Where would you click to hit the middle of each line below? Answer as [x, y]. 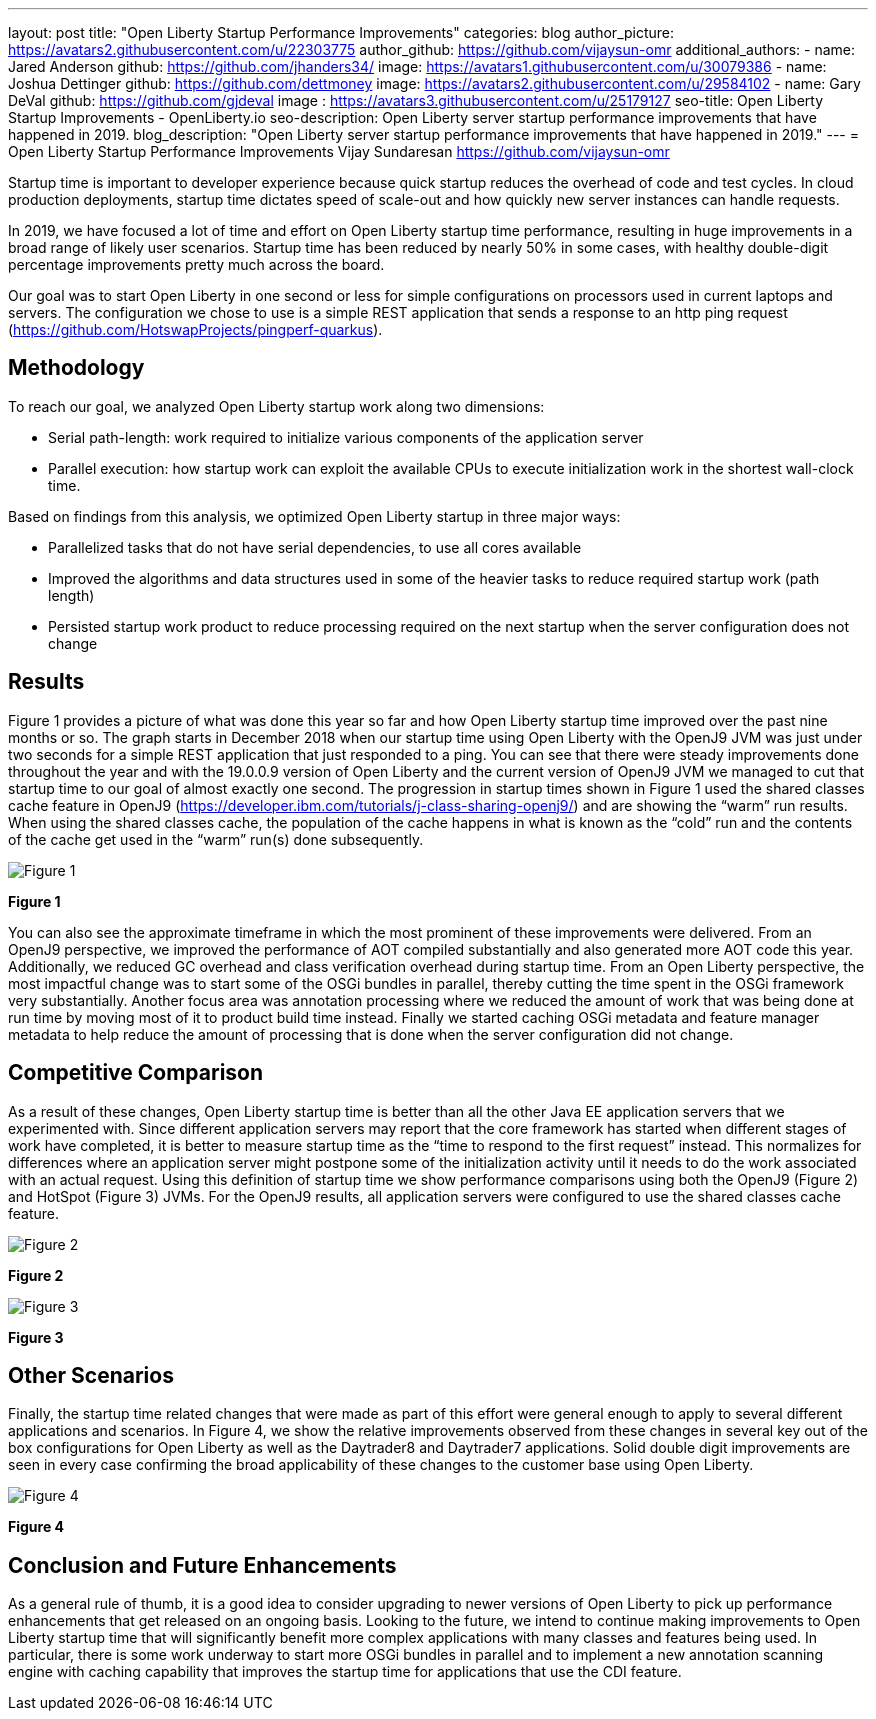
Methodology [76, 368]
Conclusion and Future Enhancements [202, 1565]
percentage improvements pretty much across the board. [196, 264]
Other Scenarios [91, 1375]
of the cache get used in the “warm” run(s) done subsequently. [216, 839]
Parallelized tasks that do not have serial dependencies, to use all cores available [315, 547]
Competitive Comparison [136, 1073]
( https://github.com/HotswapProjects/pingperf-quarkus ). [195, 329]
